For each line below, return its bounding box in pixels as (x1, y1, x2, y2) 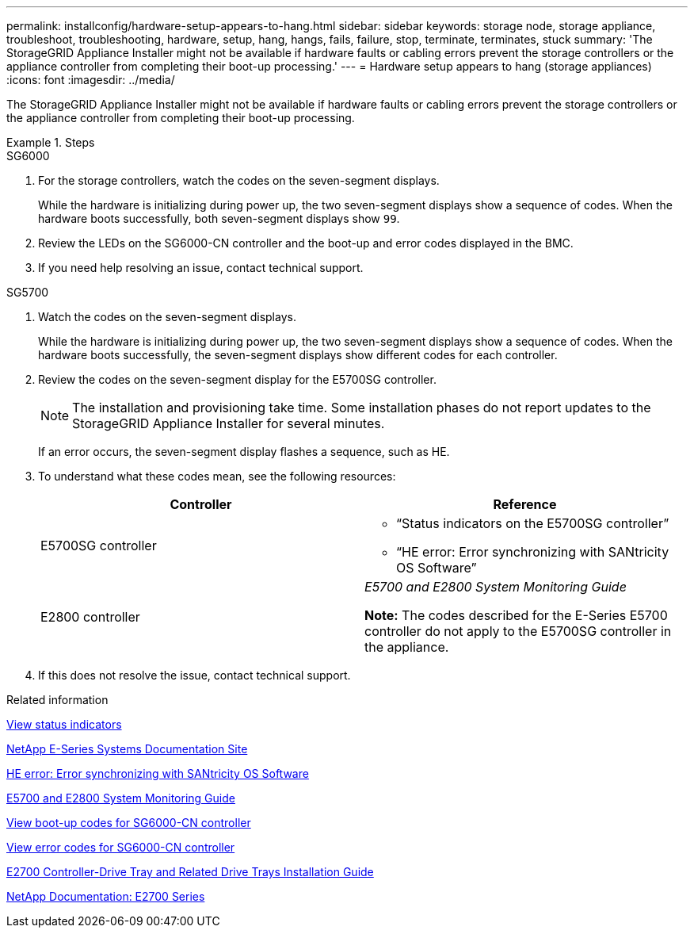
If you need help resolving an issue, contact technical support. (38, 261, 364, 274)
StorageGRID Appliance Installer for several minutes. (72, 415, 385, 431)
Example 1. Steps (6, 136, 95, 149)
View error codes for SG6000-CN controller (6, 840, 235, 854)
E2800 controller (40, 609, 140, 625)
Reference (493, 496, 557, 512)
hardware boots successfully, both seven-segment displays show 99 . (38, 212, 400, 225)
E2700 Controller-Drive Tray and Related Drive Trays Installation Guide (6, 865, 374, 878)
